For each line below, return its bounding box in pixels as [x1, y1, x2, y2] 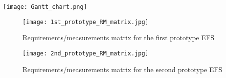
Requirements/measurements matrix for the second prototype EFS [23, 64, 223, 74]
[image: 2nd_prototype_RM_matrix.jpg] [23, 50, 149, 57]
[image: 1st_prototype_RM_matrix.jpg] [23, 18, 149, 26]
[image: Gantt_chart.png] [3, 3, 87, 10]
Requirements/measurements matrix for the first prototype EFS [23, 32, 214, 43]
